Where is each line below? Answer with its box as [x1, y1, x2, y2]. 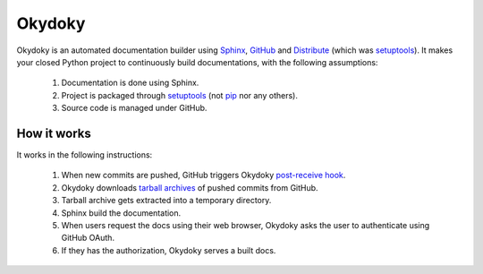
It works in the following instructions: [16, 150, 153, 160]
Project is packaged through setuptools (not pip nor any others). [61, 90, 299, 100]
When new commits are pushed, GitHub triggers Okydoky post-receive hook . [61, 170, 346, 181]
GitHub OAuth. [61, 233, 115, 244]
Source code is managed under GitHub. [61, 103, 208, 114]
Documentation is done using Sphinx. [61, 77, 199, 89]
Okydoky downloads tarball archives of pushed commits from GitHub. [61, 182, 318, 193]
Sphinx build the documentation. [61, 207, 182, 218]
